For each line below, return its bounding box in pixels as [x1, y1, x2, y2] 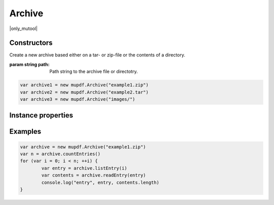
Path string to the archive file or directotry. [49, 69, 138, 75]
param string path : [9, 61, 50, 67]
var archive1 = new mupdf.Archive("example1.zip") [20, 82, 149, 88]
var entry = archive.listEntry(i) [41, 165, 127, 171]
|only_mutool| [9, 25, 38, 32]
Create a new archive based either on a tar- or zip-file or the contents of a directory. [9, 52, 185, 58]
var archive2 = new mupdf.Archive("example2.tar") [20, 89, 149, 95]
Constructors [9, 39, 53, 47]
